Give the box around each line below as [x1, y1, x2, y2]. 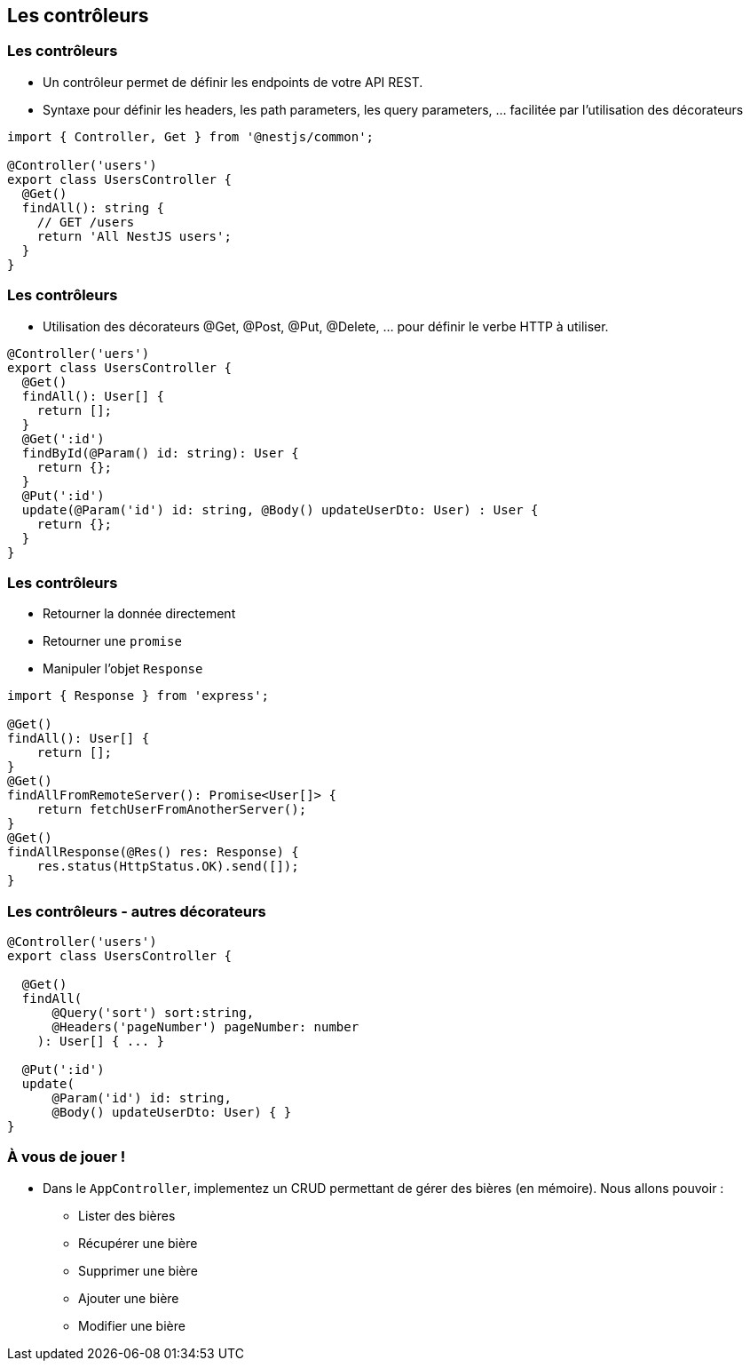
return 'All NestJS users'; [36, 228, 232, 243]
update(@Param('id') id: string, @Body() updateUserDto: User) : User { [21, 502, 539, 517]
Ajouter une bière [78, 1290, 179, 1306]
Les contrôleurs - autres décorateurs [7, 902, 266, 920]
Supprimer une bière [78, 1262, 198, 1278]
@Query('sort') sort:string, [51, 1006, 255, 1021]
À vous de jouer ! [7, 1148, 126, 1166]
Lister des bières [78, 1207, 176, 1223]
